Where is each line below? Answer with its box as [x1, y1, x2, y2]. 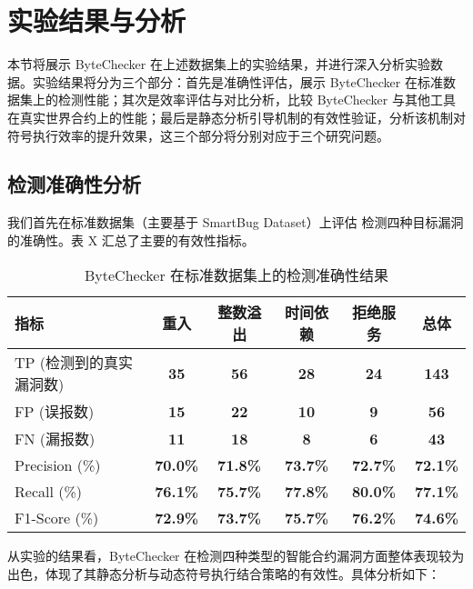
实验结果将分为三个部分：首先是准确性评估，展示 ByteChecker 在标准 [32, 72, 443, 91]
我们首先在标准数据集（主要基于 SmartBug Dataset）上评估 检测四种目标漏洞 [7, 213, 464, 232]
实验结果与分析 [7, 2, 186, 39]
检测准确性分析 [7, 170, 141, 198]
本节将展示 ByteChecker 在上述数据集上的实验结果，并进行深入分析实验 [7, 55, 430, 74]
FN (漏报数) [15, 428, 96, 450]
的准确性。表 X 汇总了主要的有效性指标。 [7, 230, 255, 249]
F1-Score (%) [15, 507, 99, 529]
